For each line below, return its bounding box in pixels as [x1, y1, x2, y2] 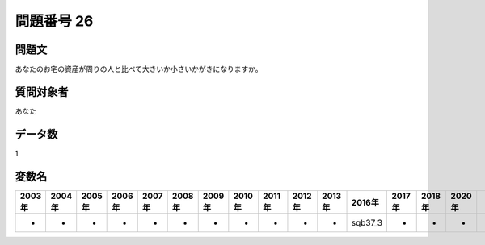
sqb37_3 [351, 217, 383, 228]
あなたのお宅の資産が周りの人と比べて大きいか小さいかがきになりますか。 [15, 64, 263, 74]
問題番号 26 [15, 12, 94, 30]
